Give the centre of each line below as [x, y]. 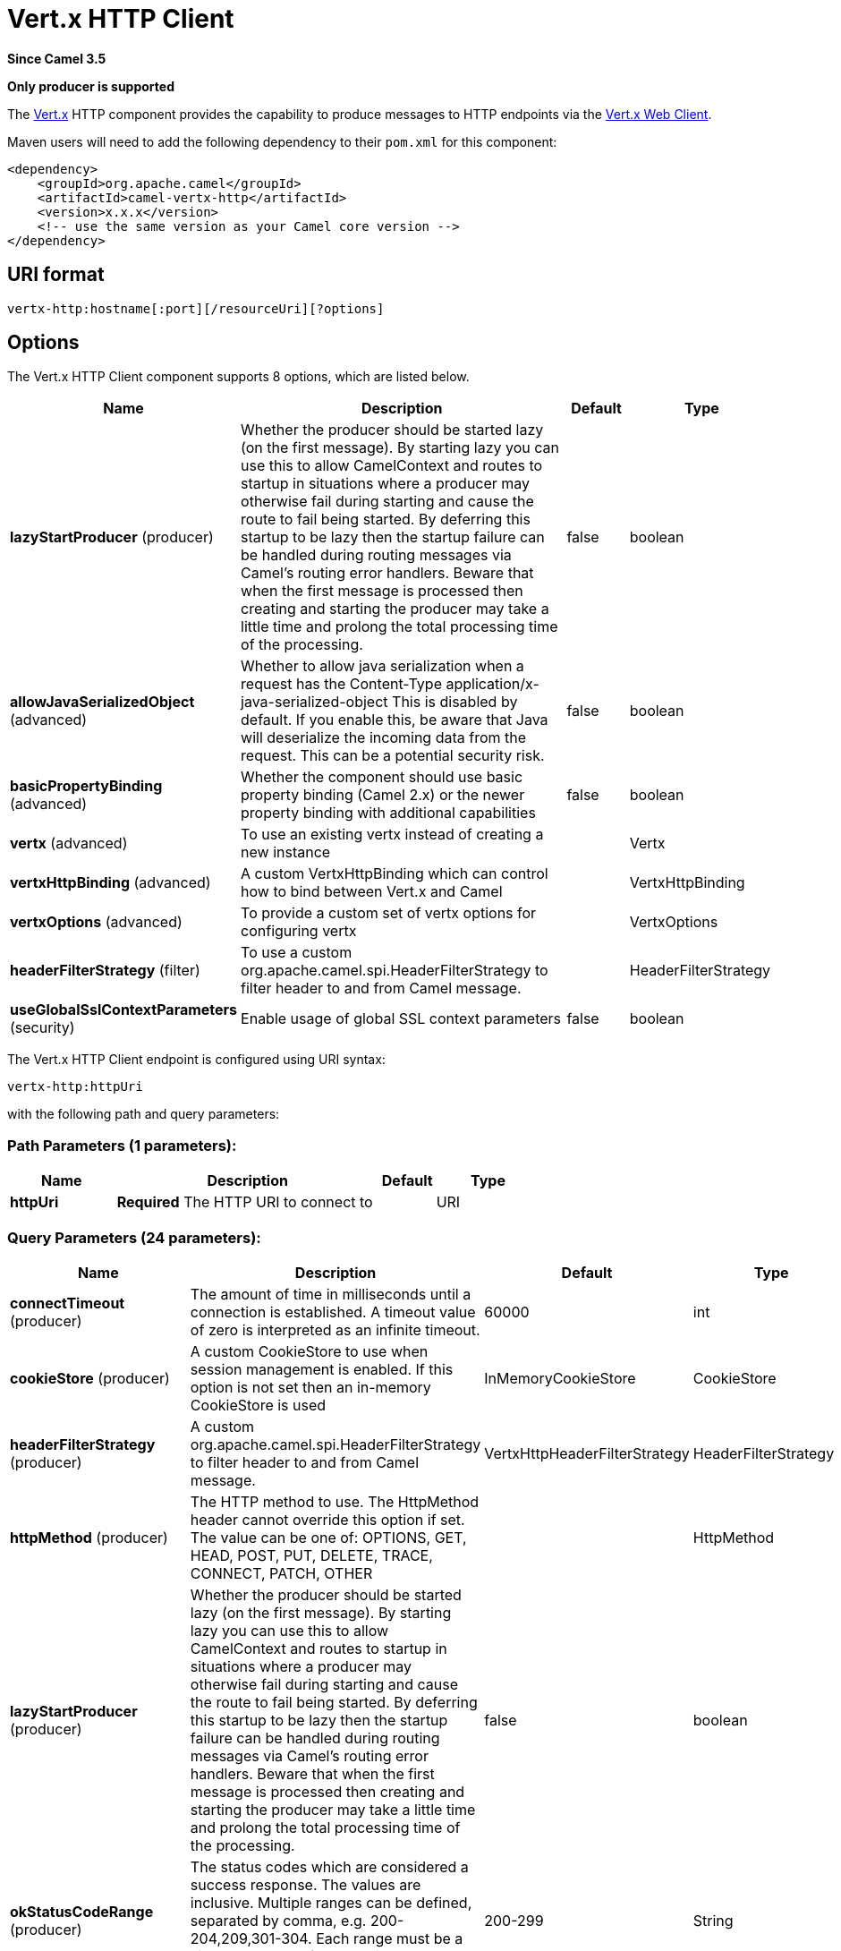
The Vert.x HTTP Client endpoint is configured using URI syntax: [196, 1060]
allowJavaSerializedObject [102, 702]
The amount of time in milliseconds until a [331, 1294]
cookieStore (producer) [90, 1378]
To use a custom [297, 953]
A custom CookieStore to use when [309, 1351]
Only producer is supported [91, 86]
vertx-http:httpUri [75, 1087]
